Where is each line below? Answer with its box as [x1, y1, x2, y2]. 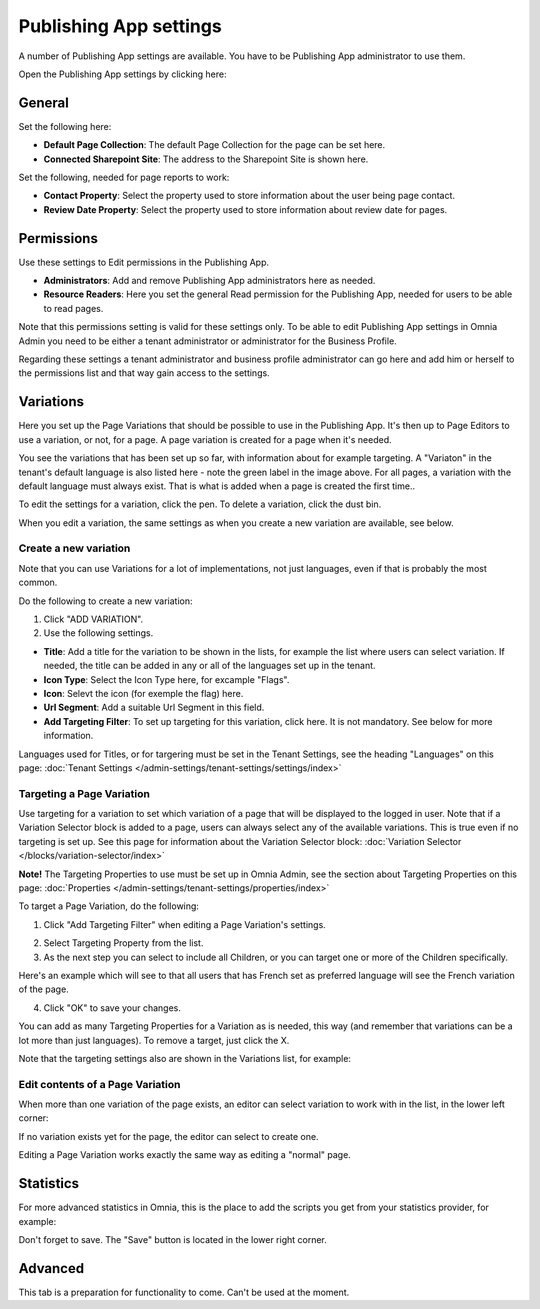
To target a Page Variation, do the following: [18, 900, 200, 912]
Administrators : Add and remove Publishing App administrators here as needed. [43, 275, 376, 287]
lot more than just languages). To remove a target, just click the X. [18, 1034, 290, 1046]
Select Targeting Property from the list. [43, 937, 204, 949]
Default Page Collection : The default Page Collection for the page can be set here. [43, 139, 386, 151]
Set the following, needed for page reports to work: [18, 171, 230, 184]
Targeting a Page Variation [18, 786, 150, 800]
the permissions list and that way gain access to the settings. [18, 367, 270, 379]
